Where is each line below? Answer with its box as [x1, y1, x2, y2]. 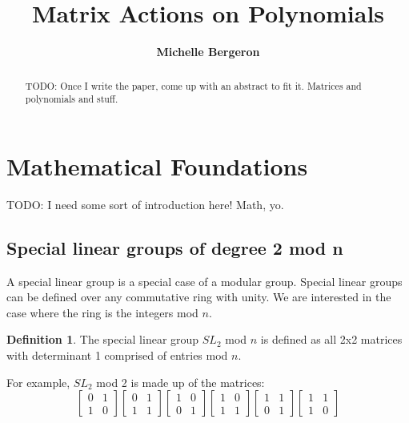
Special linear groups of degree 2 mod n [6, 235, 343, 260]
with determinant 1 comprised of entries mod [6, 346, 228, 363]
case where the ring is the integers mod [6, 304, 198, 320]
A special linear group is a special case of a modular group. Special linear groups [6, 272, 403, 289]
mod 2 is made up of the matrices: [96, 373, 265, 390]
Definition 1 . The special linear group [6, 331, 199, 348]
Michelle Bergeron [156, 43, 260, 60]
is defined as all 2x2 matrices [260, 331, 403, 348]
